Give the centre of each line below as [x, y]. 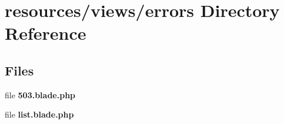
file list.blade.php [39, 114]
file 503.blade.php [40, 94]
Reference [46, 33]
